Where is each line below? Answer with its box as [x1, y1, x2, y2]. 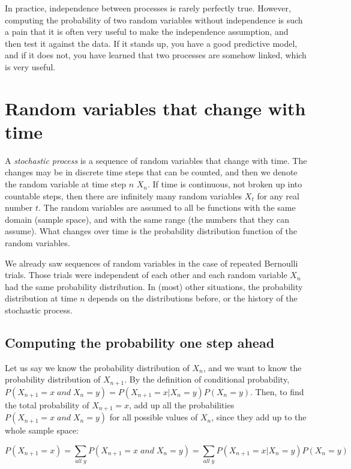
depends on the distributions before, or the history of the [88, 292, 298, 304]
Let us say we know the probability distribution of [5, 361, 190, 374]
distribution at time [5, 292, 77, 304]
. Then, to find [250, 385, 304, 398]
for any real [257, 189, 299, 202]
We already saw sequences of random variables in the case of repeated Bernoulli [5, 256, 298, 269]
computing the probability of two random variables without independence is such [5, 13, 303, 26]
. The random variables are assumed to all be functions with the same [38, 201, 296, 214]
